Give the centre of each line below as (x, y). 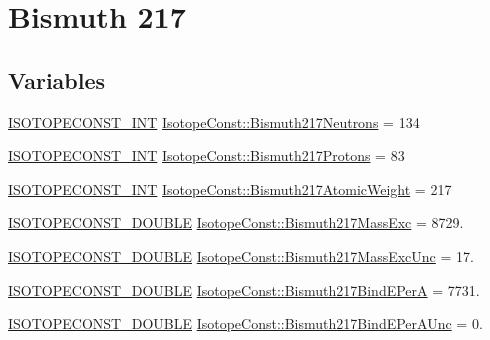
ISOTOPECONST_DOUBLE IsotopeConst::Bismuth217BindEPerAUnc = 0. (245, 323)
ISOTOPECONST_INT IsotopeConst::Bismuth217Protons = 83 (206, 155)
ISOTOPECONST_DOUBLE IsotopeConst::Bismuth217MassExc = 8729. (236, 222)
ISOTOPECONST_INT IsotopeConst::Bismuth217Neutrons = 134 (214, 121)
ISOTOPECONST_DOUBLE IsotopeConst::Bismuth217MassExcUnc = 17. (241, 255)
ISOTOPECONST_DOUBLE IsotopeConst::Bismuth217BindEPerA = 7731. (244, 289)
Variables (57, 79)
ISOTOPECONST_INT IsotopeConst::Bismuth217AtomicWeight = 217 (230, 188)
